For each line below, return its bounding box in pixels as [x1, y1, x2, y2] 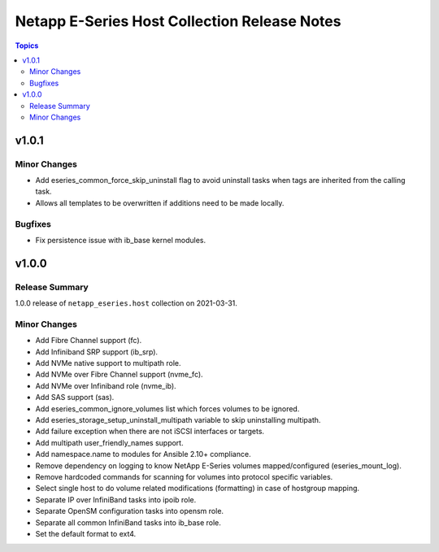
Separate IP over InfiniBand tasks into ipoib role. [35, 494, 197, 504]
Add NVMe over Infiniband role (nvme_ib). [35, 380, 176, 390]
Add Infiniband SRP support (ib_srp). [35, 346, 159, 357]
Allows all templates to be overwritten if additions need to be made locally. [35, 198, 285, 207]
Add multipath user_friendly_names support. [35, 437, 184, 447]
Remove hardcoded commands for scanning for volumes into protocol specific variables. [35, 472, 333, 481]
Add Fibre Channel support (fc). [35, 336, 142, 346]
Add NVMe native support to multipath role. [35, 359, 181, 368]
